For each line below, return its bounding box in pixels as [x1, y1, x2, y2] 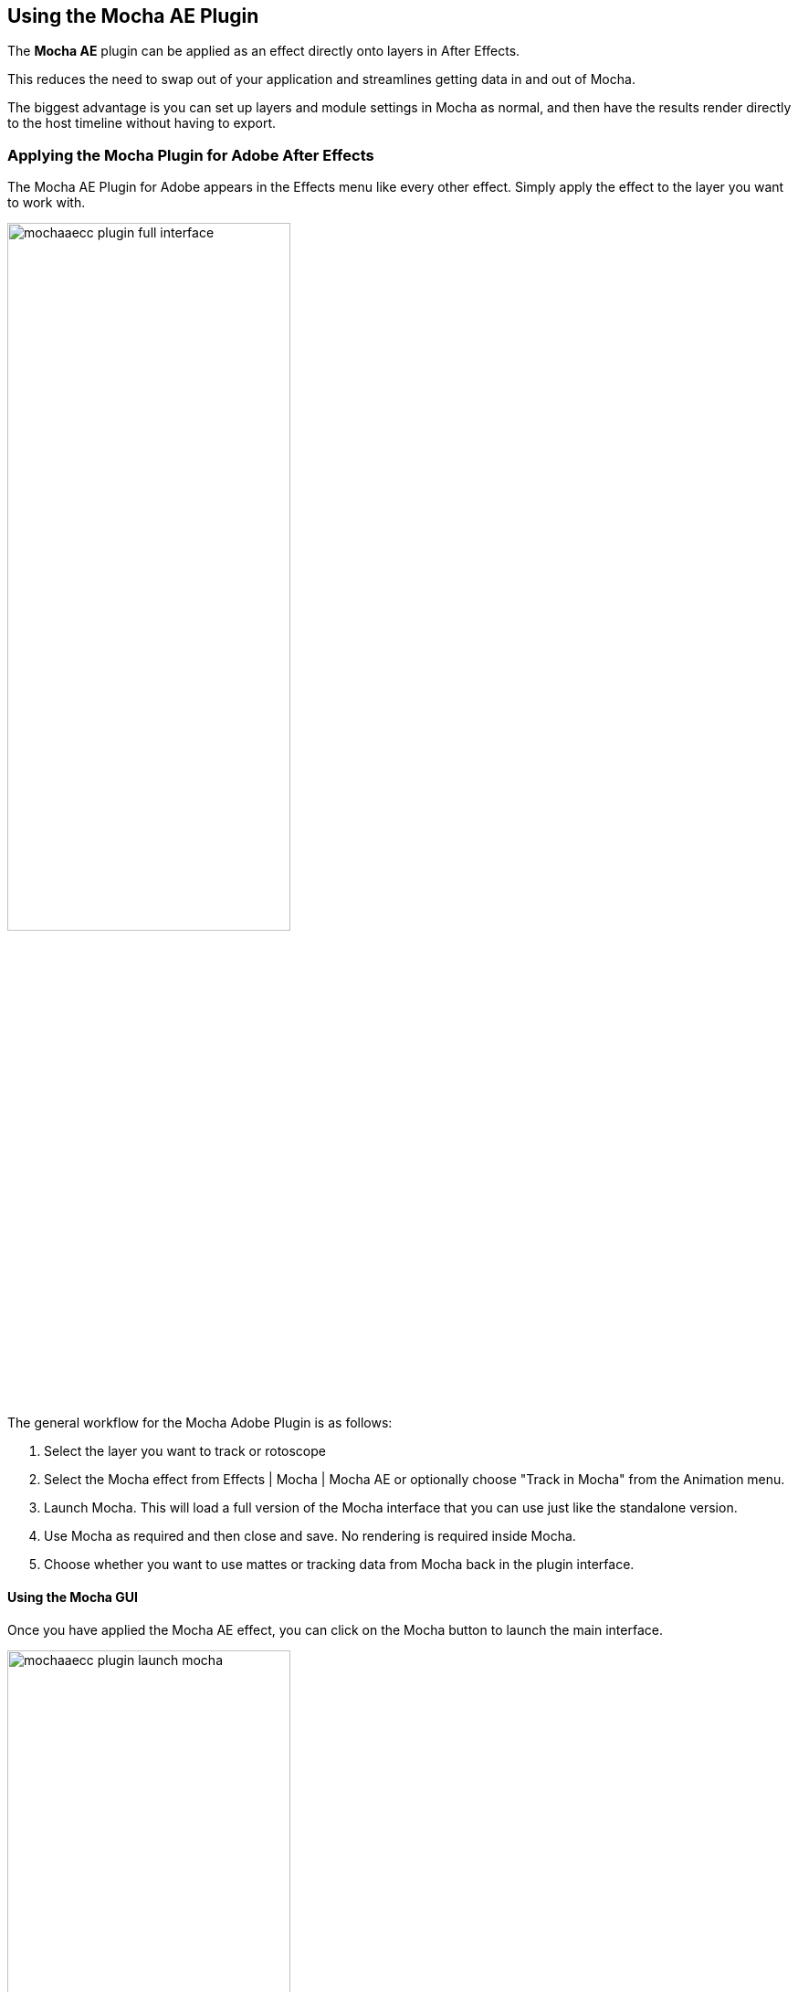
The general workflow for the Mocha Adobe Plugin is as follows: [7, 1415, 393, 1431]
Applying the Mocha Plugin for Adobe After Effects [7, 145, 374, 164]
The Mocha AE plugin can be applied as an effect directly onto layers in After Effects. [7, 43, 520, 59]
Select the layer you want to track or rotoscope [44, 1443, 326, 1460]
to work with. [7, 195, 86, 211]
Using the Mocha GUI [7, 1588, 139, 1605]
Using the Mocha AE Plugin [7, 5, 259, 27]
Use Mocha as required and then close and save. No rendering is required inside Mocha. [44, 1528, 576, 1544]
